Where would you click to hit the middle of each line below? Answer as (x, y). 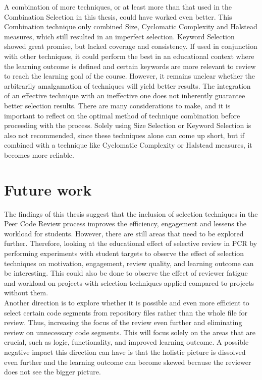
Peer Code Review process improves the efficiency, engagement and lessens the (125, 224)
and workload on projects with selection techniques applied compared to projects (129, 282)
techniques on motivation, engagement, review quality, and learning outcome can (129, 263)
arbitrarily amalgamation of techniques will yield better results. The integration (127, 85)
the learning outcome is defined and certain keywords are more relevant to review (130, 66)
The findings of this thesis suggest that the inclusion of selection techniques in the (131, 213)
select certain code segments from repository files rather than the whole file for (126, 312)
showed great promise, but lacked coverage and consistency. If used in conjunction (131, 46)
